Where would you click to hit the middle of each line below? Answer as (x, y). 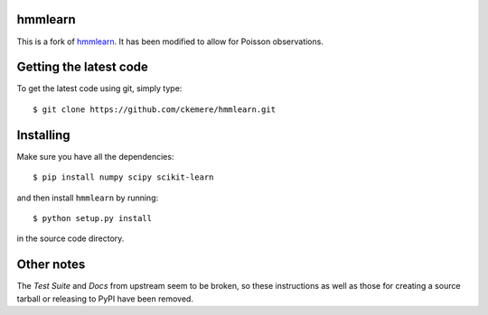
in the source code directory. (70, 238)
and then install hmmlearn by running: (88, 198)
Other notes (51, 265)
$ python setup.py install (93, 218)
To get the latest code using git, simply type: (99, 88)
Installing (44, 135)
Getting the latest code (83, 67)
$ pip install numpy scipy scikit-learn (123, 177)
